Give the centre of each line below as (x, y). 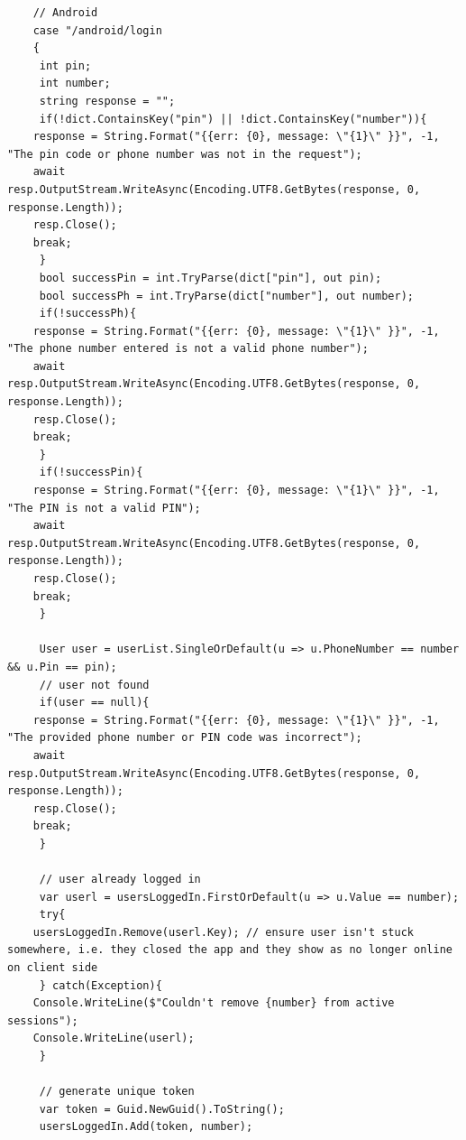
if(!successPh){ (88, 314)
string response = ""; (107, 101)
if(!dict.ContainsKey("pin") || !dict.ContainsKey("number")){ (233, 119)
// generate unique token (117, 1092)
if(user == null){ (94, 703)
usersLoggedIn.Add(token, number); (146, 1127)
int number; (75, 83)
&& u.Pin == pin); (62, 667)
